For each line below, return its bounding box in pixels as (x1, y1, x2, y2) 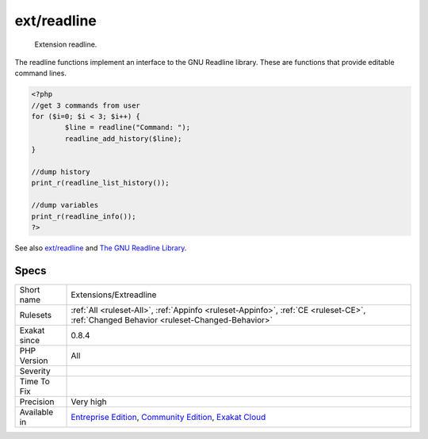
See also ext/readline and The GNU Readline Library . (14, 242, 187, 253)
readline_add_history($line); (64, 134, 182, 143)
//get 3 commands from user (31, 101, 140, 110)
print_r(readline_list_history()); (31, 178, 170, 188)
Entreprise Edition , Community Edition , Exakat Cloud (71, 411, 266, 422)
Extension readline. (34, 40, 97, 49)
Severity (19, 365, 51, 376)
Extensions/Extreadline (71, 289, 157, 300)
